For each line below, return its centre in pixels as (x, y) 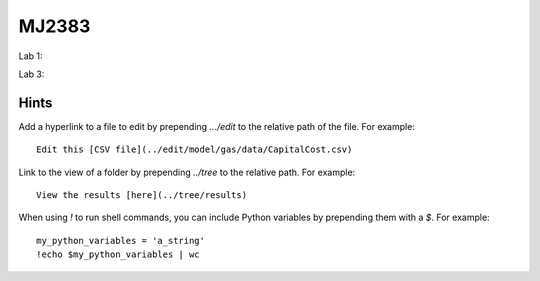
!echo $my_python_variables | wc (118, 254)
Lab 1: (31, 56)
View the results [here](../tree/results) (142, 195)
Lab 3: (31, 74)
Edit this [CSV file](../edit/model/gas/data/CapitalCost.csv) (194, 149)
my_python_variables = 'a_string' (120, 240)
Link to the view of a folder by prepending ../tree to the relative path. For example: (187, 172)
